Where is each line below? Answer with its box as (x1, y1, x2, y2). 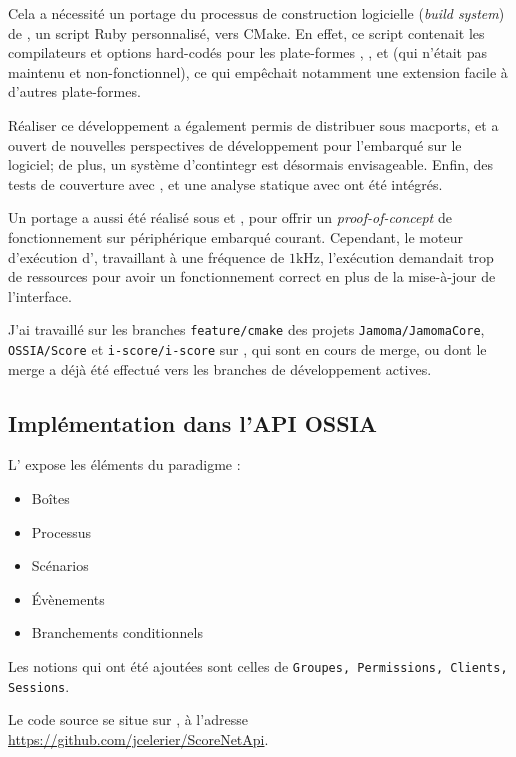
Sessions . (8, 675, 70, 696)
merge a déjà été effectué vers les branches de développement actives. (8, 358, 432, 379)
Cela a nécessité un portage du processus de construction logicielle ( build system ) (8, 3, 505, 23)
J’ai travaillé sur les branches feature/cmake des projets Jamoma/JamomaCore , (8, 319, 485, 340)
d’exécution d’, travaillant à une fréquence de (8, 246, 285, 267)
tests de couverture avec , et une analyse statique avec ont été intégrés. (8, 173, 443, 194)
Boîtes (31, 488, 70, 509)
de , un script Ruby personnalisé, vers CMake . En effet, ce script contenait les (8, 22, 485, 43)
